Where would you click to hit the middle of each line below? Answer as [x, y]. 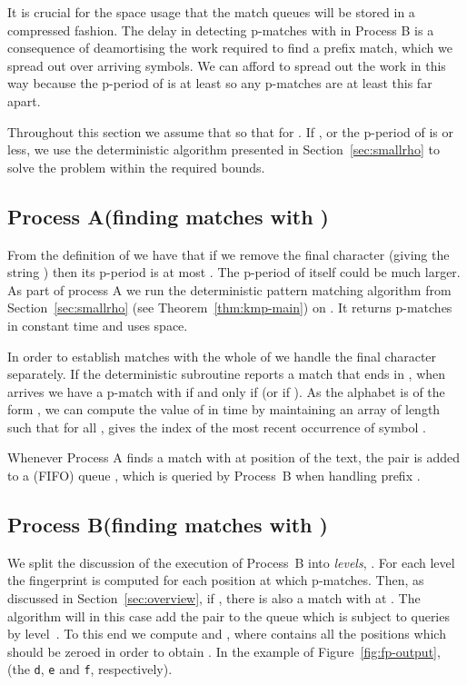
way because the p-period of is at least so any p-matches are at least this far [220, 83]
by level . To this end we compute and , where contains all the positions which [227, 634]
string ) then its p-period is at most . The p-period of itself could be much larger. [234, 272]
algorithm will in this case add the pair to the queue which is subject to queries [229, 616]
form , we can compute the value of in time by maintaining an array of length [224, 409]
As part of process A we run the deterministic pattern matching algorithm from [229, 289]
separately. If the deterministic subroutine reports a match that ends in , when [227, 374]
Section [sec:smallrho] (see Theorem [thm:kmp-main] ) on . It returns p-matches [230, 308]
